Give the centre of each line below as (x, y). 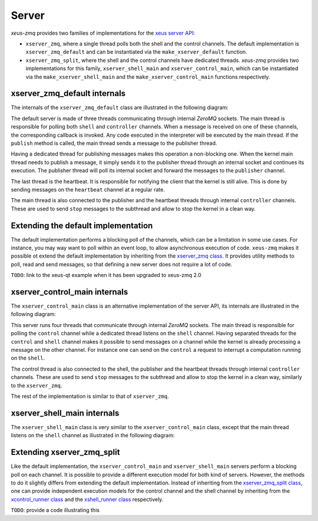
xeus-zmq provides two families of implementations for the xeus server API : (103, 33)
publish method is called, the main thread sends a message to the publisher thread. (114, 143)
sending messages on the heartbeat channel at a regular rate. (88, 189)
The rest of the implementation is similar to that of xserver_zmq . (90, 396)
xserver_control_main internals (69, 292)
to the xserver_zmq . (37, 385)
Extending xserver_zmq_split (65, 452)
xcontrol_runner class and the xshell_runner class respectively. (87, 499)
